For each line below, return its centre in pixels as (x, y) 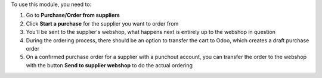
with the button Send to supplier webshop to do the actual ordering (109, 65)
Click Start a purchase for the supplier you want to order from (102, 23)
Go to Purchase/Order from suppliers (73, 15)
